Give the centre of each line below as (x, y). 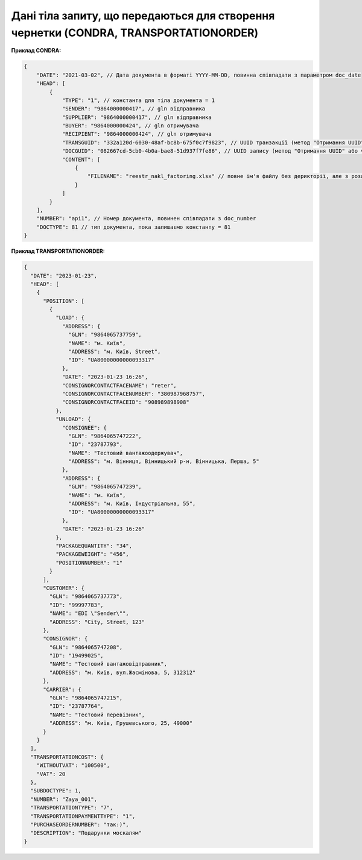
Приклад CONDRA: (36, 51)
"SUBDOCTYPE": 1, (56, 791)
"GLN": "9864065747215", (86, 698)
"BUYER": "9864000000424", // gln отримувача (130, 126)
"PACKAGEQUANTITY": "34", (94, 546)
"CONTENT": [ (81, 159)
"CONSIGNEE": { (84, 428)
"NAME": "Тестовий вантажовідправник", (108, 664)
